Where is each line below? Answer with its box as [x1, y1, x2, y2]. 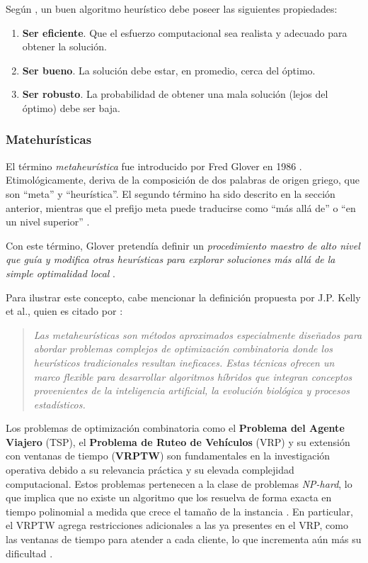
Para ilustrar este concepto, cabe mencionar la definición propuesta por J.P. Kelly [6, 289, 361, 304]
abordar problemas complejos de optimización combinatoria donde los [33, 341, 333, 356]
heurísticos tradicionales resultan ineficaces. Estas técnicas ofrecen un [33, 355, 335, 369]
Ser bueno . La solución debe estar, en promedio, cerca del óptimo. [22, 62, 316, 77]
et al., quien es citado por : [6, 303, 123, 318]
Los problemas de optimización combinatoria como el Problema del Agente [6, 420, 345, 435]
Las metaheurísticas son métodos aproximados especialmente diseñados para [33, 327, 362, 342]
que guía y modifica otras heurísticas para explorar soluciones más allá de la [6, 252, 335, 267]
